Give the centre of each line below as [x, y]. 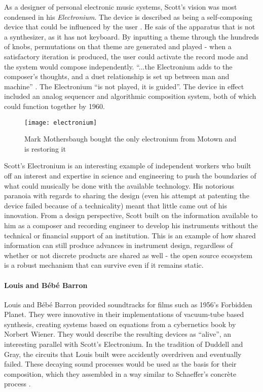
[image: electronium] [61, 122]
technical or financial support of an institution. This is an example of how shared [130, 235]
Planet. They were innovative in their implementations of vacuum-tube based [124, 314]
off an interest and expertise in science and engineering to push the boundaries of [130, 175]
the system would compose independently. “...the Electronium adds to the [118, 66]
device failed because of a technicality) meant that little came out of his [116, 205]
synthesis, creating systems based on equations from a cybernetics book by [120, 324]
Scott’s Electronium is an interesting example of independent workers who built [128, 166]
